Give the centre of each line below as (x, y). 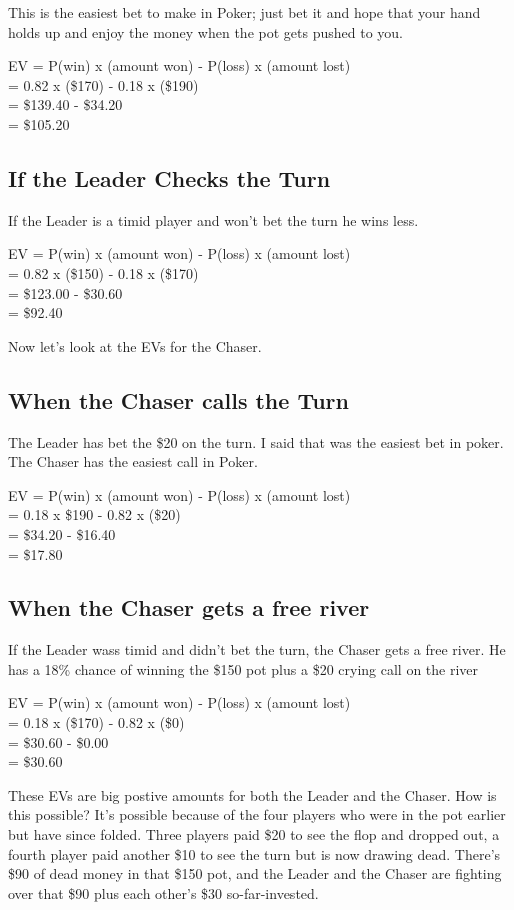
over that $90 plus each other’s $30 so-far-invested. (163, 892)
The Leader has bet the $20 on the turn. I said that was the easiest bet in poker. (256, 441)
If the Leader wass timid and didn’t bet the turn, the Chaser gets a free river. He (257, 649)
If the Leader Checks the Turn (169, 177)
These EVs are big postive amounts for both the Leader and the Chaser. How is (252, 794)
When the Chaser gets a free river (189, 607)
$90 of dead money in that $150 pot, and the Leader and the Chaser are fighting (255, 873)
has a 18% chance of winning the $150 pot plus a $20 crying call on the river (243, 668)
